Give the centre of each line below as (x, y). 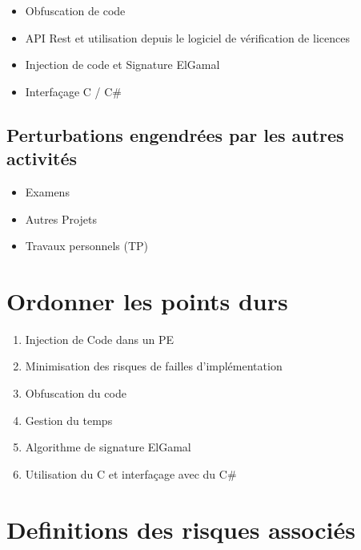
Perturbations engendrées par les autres (175, 134)
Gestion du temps (69, 420)
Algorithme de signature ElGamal (108, 447)
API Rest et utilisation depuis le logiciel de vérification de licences (187, 37)
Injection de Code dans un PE (100, 339)
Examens (47, 191)
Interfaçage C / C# (73, 91)
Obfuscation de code (75, 10)
